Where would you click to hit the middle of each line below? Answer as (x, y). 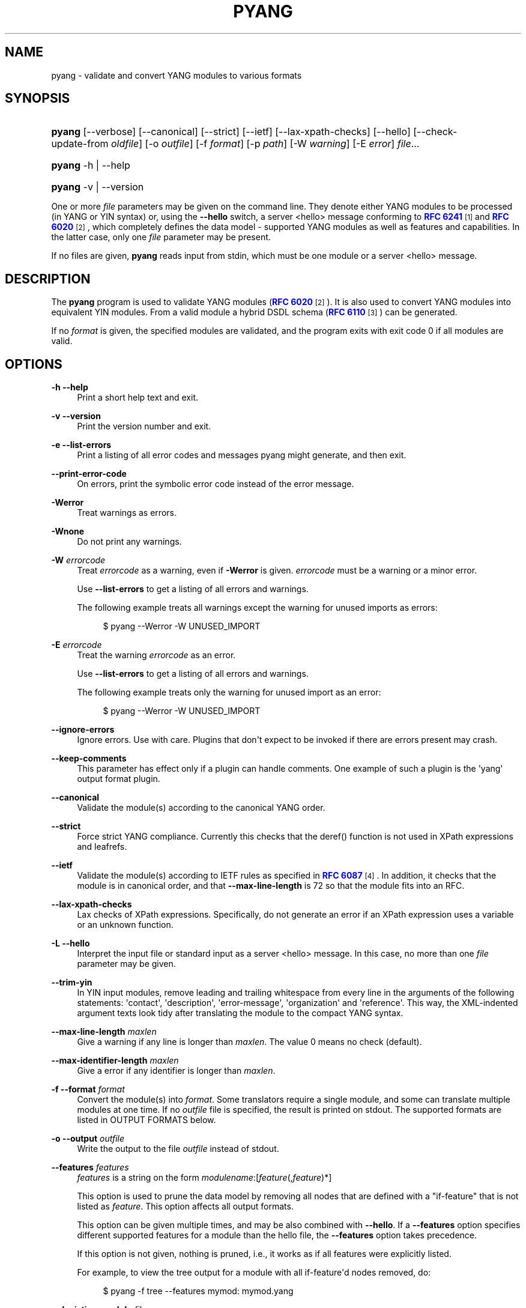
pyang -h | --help (91, 165)
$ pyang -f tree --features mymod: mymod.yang (198, 1291)
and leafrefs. (102, 847)
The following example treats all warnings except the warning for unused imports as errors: (257, 608)
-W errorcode (78, 560)
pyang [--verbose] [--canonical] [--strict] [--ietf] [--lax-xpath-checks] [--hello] (231, 132)
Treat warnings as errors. (127, 513)
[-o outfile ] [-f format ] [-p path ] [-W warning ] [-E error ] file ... (282, 144)
